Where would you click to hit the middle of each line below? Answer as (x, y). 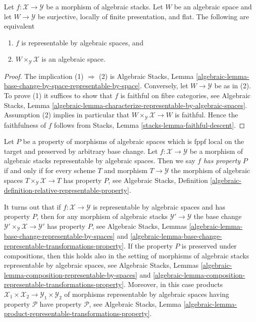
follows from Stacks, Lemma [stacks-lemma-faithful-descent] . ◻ (149, 125)
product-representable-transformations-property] (77, 313)
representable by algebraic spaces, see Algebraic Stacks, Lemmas (101, 265)
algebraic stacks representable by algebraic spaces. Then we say (100, 161)
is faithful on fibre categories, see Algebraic (185, 95)
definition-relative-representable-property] (67, 190)
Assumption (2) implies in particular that (67, 115)
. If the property (148, 245)
